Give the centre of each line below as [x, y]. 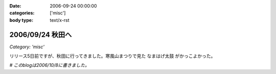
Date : [15, 6]
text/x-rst [60, 20]
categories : [22, 13]
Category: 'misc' [27, 47]
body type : [21, 20]
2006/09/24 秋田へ [41, 35]
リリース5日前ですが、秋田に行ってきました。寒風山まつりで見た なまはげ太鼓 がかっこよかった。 [112, 56]
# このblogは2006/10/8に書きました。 [49, 65]
